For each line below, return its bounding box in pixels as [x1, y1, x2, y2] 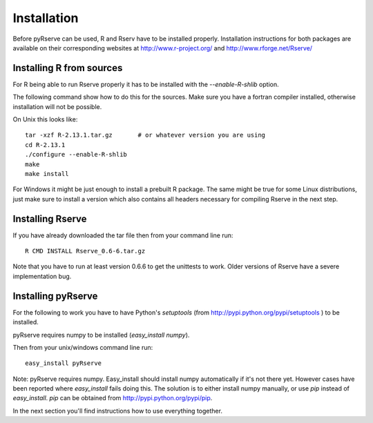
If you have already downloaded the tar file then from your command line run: [12, 231, 233, 239]
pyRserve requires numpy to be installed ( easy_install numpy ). [12, 331, 190, 339]
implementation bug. [12, 272, 72, 280]
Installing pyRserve [12, 290, 98, 302]
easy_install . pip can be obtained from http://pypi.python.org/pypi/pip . [12, 394, 213, 402]
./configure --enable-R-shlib [25, 150, 128, 159]
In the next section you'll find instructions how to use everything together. [12, 406, 222, 415]
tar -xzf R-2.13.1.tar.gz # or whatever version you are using [25, 131, 266, 139]
